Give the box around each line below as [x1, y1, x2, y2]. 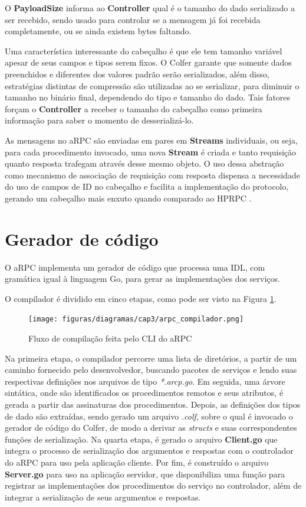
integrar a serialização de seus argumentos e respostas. [5, 490, 201, 503]
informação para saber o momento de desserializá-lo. [5, 114, 194, 126]
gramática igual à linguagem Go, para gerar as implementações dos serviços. [5, 272, 280, 285]
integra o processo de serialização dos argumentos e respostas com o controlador [5, 444, 294, 457]
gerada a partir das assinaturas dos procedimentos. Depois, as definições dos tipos [5, 398, 301, 411]
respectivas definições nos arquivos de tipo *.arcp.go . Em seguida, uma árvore [5, 375, 285, 387]
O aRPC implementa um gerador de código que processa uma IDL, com [5, 261, 265, 273]
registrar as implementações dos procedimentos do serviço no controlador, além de [5, 479, 302, 492]
